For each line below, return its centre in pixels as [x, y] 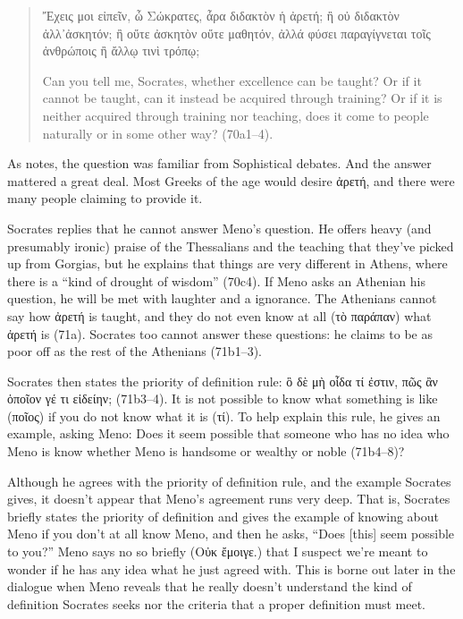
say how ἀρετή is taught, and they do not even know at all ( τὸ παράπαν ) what [219, 315]
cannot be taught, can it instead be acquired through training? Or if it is [242, 98]
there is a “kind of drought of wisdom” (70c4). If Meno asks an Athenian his [216, 280]
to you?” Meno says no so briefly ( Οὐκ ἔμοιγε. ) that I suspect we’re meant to [218, 551]
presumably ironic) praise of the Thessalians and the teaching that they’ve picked [231, 246]
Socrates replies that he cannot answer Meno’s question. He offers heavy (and [219, 228]
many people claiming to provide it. [105, 198]
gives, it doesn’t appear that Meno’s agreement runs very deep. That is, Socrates [229, 499]
